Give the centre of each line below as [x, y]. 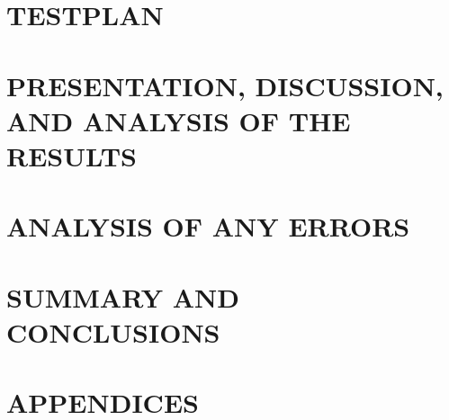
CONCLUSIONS [113, 331]
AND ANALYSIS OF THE [179, 120]
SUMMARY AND [123, 296]
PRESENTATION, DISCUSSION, [225, 85]
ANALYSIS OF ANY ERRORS [208, 226]
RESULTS [72, 155]
